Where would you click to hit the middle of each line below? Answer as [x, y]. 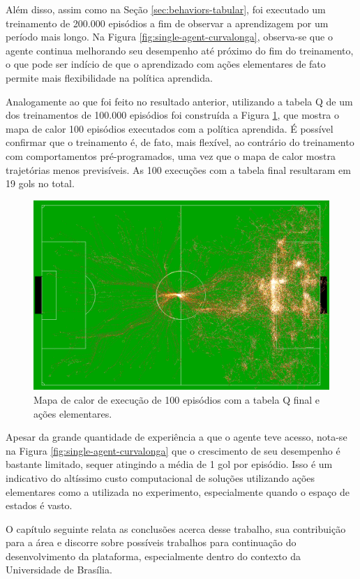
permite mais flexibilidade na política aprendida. [109, 77]
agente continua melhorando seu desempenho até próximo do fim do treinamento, [180, 50]
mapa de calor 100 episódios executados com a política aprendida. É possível [170, 128]
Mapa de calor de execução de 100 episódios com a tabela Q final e [177, 399]
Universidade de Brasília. [59, 570]
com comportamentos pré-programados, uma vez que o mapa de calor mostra [171, 155]
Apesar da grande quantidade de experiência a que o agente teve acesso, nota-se [177, 437]
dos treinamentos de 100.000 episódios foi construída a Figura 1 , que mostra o [172, 115]
